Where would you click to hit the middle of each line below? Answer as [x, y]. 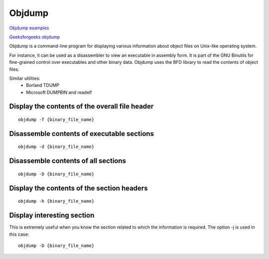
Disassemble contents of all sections [68, 161]
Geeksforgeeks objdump [35, 37]
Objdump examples [29, 28]
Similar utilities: [25, 78]
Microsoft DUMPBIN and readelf [59, 92]
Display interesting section [52, 215]
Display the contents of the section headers [78, 188]
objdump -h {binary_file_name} [56, 201]
